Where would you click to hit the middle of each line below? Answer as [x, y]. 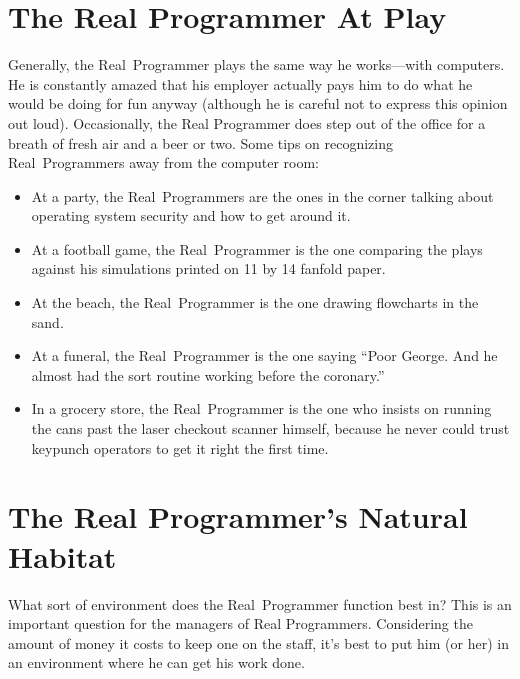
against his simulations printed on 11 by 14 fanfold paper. [208, 268]
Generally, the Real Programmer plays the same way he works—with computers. [256, 64]
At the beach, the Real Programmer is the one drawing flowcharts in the [255, 302]
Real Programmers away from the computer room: [164, 162]
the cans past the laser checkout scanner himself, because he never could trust [270, 428]
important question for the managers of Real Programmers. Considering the [240, 623]
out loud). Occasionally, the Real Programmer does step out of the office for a [247, 122]
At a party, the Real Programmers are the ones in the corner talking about [262, 195]
